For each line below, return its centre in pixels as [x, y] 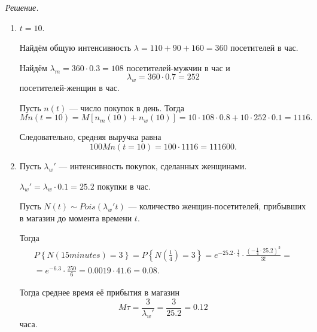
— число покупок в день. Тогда [127, 107]
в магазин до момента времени [76, 217]
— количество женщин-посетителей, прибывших [217, 206]
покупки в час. [124, 186]
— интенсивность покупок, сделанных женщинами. [153, 165]
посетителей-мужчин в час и [178, 67]
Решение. [22, 7]
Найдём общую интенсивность [75, 48]
